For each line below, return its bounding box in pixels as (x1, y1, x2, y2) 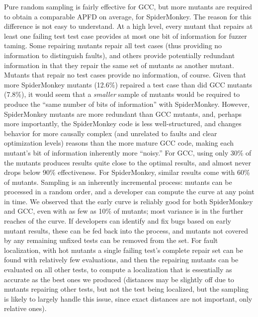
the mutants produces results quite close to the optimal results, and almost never (4, 157, 251, 167)
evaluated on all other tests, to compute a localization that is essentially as (4, 264, 232, 275)
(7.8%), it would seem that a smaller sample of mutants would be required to (4, 89, 240, 99)
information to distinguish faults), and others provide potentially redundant (4, 50, 235, 60)
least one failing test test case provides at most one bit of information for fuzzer (4, 30, 247, 41)
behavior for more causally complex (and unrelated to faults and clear (4, 128, 217, 138)
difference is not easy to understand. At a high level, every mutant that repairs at (4, 21, 253, 31)
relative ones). (4, 303, 47, 314)
